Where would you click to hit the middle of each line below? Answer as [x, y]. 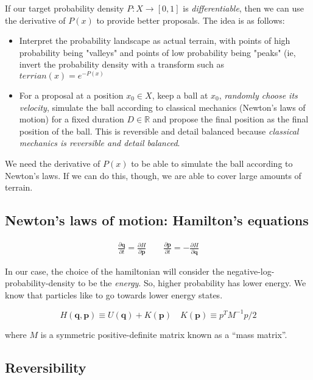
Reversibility [46, 367]
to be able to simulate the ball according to [212, 163]
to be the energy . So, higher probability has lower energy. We [192, 283]
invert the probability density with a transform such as [121, 64]
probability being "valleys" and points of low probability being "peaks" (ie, [157, 52]
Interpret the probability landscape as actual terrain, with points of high [155, 40]
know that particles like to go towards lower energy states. [114, 294]
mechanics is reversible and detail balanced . [100, 143]
